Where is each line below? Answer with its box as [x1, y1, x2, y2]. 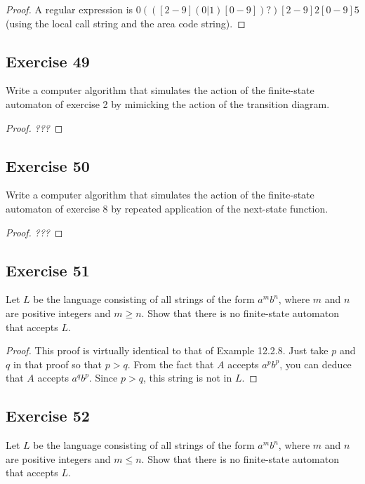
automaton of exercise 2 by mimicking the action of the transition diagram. [6, 96, 330, 111]
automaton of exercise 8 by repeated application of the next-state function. [6, 201, 328, 215]
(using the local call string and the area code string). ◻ [6, 15, 246, 30]
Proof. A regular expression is [6, 2, 133, 16]
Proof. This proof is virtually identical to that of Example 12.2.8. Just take [6, 343, 328, 358]
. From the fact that [127, 356, 214, 371]
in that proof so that [13, 356, 102, 371]
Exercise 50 [6, 154, 90, 176]
